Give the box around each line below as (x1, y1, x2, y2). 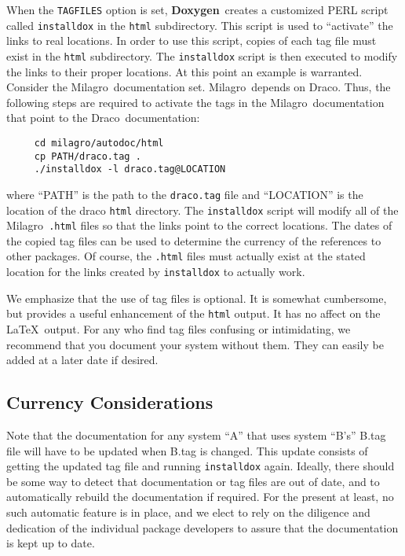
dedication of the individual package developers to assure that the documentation (6, 519, 399, 536)
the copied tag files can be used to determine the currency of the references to (6, 232, 381, 249)
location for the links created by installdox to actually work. (6, 263, 305, 280)
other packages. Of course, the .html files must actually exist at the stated (6, 248, 366, 264)
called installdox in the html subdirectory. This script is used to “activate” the (6, 17, 393, 33)
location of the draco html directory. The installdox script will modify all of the (6, 201, 399, 218)
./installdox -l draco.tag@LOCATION (34, 164, 226, 175)
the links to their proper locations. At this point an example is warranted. (6, 63, 363, 79)
